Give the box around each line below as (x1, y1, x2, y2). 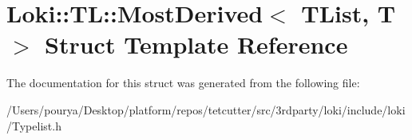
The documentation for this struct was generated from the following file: (6, 74, 360, 91)
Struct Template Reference (45, 28, 348, 61)
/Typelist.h (6, 117, 61, 134)
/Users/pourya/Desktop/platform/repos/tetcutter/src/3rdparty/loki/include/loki (6, 101, 406, 118)
